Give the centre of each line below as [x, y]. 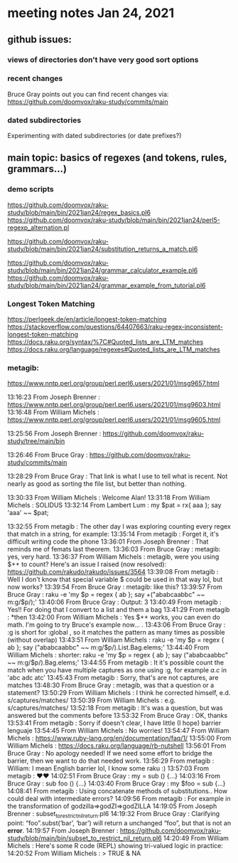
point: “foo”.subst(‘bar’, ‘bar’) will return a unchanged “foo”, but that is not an [119, 823]
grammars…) [37, 169]
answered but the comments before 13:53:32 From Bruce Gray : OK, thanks [118, 716]
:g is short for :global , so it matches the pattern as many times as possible [116, 632]
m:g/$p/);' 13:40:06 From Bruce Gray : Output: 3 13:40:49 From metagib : [114, 602]
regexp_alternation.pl [38, 227]
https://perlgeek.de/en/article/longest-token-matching [87, 319]
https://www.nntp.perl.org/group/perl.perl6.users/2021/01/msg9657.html [114, 383]
